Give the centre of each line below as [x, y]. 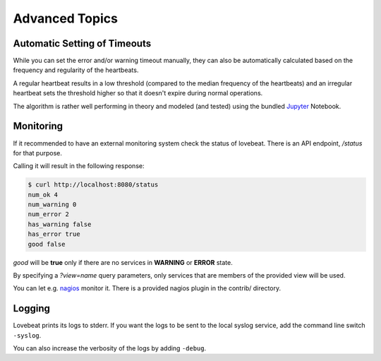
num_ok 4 [43, 195]
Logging [32, 308]
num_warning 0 [52, 205]
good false [47, 244]
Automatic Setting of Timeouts [82, 43]
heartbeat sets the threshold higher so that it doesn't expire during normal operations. [138, 93]
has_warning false [60, 224]
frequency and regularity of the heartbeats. [76, 70]
